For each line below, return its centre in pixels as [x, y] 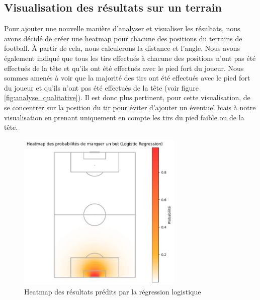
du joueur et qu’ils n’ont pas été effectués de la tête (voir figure [101, 87]
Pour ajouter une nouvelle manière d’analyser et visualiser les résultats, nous [122, 28]
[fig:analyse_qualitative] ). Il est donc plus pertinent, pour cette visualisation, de [127, 97]
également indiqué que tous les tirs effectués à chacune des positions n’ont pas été [130, 58]
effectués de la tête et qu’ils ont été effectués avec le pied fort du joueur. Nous [124, 68]
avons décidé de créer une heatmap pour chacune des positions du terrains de [123, 38]
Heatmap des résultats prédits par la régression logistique [113, 291]
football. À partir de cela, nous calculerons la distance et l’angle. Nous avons [122, 48]
